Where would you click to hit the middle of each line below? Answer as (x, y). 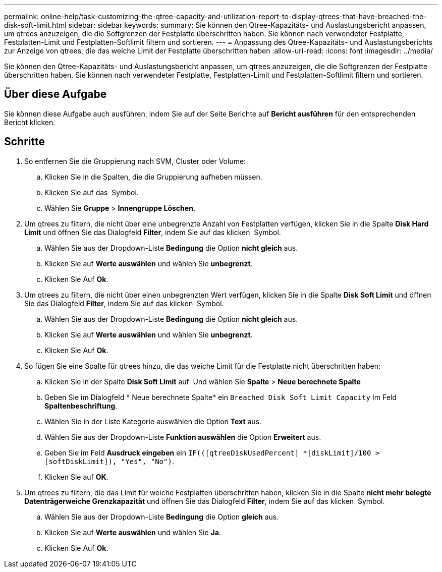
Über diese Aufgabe (56, 94)
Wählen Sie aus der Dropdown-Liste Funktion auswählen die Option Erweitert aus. (183, 437)
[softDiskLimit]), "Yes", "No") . (109, 461)
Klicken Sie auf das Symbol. (92, 192)
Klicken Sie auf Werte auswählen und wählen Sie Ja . (133, 532)
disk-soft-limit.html (35, 25)
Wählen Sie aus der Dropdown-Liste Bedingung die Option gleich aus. (162, 517)
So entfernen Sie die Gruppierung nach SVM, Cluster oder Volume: (135, 161)
